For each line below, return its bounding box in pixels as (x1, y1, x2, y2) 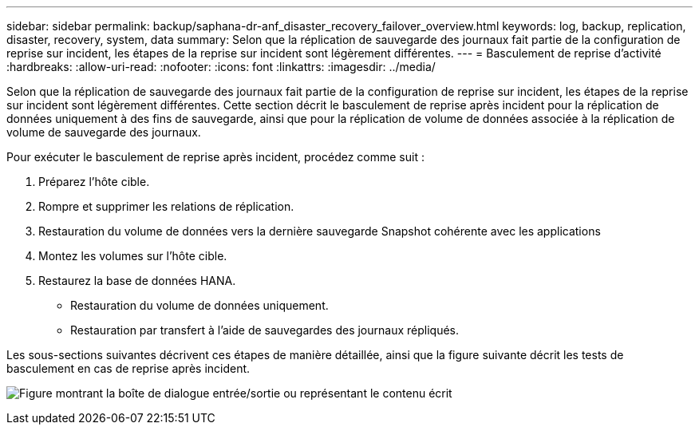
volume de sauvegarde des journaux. (6, 125, 201, 139)
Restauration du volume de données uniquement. (70, 299, 329, 312)
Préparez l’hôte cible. (38, 175, 150, 188)
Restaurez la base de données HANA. (38, 274, 236, 287)
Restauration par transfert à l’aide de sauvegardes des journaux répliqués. (70, 323, 460, 337)
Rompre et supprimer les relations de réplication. (38, 200, 294, 213)
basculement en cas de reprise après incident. (6, 362, 251, 375)
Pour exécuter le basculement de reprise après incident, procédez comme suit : (6, 150, 425, 164)
